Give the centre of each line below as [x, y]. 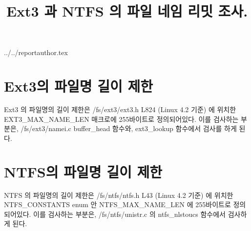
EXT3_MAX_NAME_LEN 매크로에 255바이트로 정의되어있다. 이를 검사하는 [121, 119]
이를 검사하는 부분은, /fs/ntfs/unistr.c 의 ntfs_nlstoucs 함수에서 [130, 214]
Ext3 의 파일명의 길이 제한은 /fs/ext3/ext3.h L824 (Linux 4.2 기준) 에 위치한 [120, 109]
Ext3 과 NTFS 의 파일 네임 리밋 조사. [127, 11]
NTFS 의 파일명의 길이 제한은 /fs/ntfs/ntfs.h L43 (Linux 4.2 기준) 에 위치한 [119, 195]
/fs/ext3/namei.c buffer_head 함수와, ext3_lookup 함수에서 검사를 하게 [129, 128]
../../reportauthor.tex [36, 52]
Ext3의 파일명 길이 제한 [79, 86]
